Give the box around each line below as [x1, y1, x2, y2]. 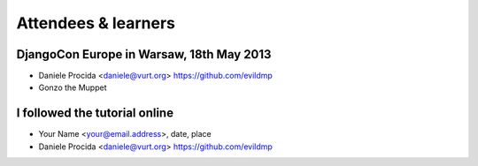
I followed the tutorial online [16, 106, 174, 121]
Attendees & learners [16, 13, 176, 33]
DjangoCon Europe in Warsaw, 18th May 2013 [16, 47, 272, 62]
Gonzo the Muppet [38, 82, 107, 93]
